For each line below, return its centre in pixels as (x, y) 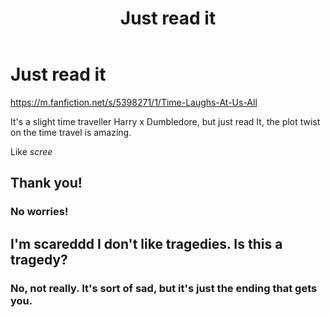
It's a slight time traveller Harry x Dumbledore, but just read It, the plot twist (165, 121)
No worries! (39, 212)
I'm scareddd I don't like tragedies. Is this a (146, 243)
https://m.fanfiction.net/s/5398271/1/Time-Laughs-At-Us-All (134, 102)
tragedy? (39, 259)
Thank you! (46, 183)
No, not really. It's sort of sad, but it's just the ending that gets (164, 288)
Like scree (31, 151)
